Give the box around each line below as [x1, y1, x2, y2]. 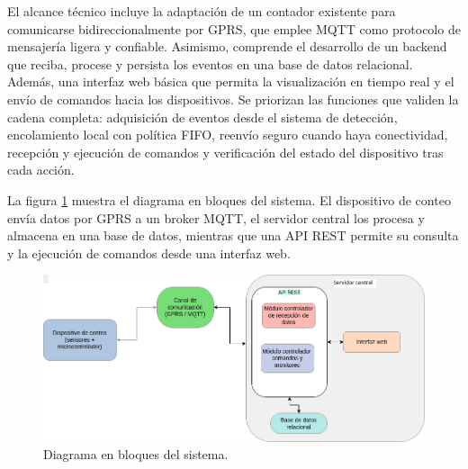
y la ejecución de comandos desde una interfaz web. [7, 243, 291, 262]
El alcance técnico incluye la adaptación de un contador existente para [7, 2, 396, 20]
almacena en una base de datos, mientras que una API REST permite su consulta [7, 226, 459, 245]
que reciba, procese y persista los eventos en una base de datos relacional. [7, 54, 413, 73]
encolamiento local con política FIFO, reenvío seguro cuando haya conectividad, [7, 125, 448, 144]
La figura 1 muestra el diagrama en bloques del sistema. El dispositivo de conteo [7, 190, 451, 209]
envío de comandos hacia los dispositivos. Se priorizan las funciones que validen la [7, 89, 459, 108]
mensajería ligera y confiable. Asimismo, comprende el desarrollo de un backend [7, 37, 447, 56]
